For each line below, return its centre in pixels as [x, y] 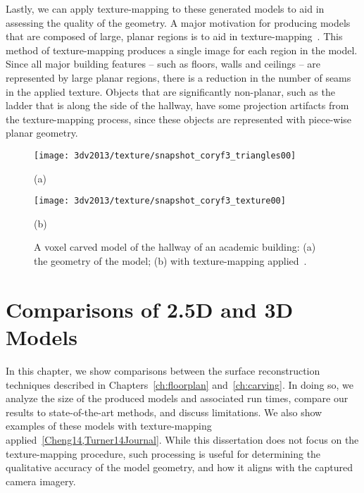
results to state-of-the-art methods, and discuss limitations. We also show [164, 412]
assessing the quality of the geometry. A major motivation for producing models [178, 22]
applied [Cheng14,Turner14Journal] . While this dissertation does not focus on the [182, 439]
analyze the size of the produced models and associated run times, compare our [177, 398]
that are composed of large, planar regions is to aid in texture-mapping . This [174, 36]
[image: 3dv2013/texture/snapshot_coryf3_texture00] [160, 201]
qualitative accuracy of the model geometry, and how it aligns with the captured [179, 467]
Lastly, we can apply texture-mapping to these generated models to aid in [165, 8]
